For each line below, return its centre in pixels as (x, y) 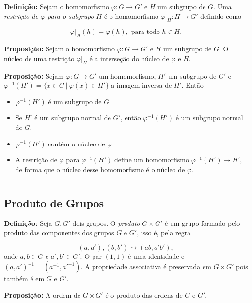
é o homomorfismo (131, 16)
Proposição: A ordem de (42, 295)
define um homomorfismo (152, 160)
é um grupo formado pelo (202, 223)
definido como (221, 16)
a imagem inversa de (142, 85)
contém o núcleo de (77, 143)
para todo (145, 32)
